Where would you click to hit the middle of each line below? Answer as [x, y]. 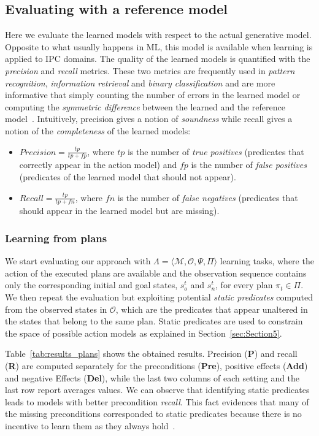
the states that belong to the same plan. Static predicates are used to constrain [154, 321]
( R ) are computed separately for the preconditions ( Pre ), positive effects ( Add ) [156, 365]
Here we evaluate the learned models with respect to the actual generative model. [158, 35]
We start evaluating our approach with [78, 261]
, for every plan [244, 285]
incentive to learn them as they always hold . [90, 425]
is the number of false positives [249, 165]
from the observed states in [56, 309]
